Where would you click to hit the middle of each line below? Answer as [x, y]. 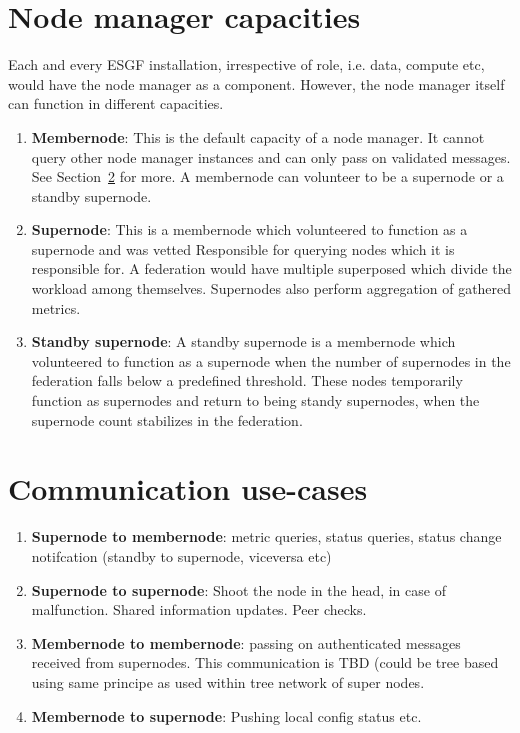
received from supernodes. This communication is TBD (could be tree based [265, 662]
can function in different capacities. [116, 103]
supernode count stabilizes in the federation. [167, 419]
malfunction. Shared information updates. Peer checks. [199, 609]
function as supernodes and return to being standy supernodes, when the [255, 400]
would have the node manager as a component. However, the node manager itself [256, 83]
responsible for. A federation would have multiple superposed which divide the [271, 268]
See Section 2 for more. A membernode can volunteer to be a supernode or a [267, 176]
